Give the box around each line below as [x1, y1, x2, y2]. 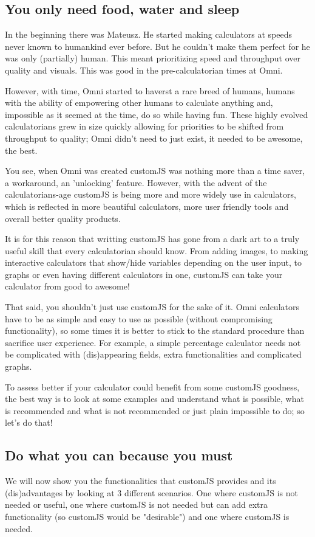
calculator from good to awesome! [5, 280, 130, 293]
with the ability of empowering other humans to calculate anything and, [5, 96, 273, 109]
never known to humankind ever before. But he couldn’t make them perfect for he [5, 40, 310, 52]
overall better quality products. [5, 212, 121, 224]
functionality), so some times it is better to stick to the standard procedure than [5, 324, 305, 337]
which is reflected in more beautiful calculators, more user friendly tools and [5, 199, 289, 212]
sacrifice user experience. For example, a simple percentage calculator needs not [5, 336, 301, 348]
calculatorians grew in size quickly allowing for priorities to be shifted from [5, 120, 284, 133]
